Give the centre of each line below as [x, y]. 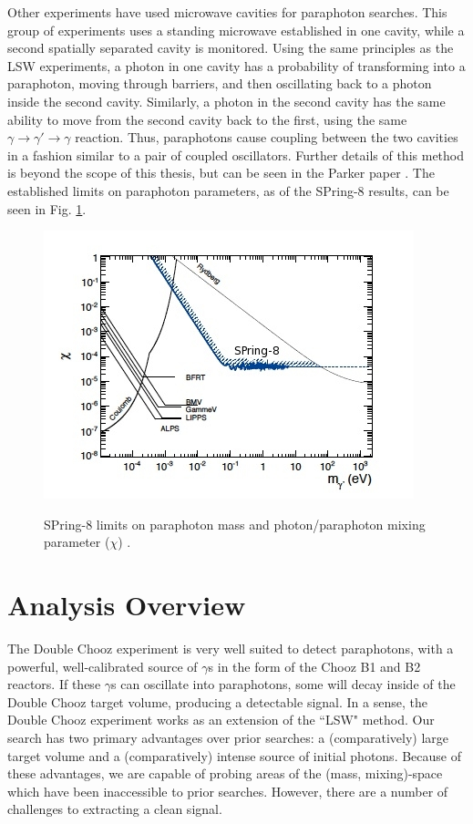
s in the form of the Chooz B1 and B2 [314, 666]
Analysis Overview [127, 605]
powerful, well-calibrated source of [103, 666]
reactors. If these [54, 684]
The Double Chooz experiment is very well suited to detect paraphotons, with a [231, 649]
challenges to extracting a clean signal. [115, 809]
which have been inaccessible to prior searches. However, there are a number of [228, 791]
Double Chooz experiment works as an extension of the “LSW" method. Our [221, 720]
